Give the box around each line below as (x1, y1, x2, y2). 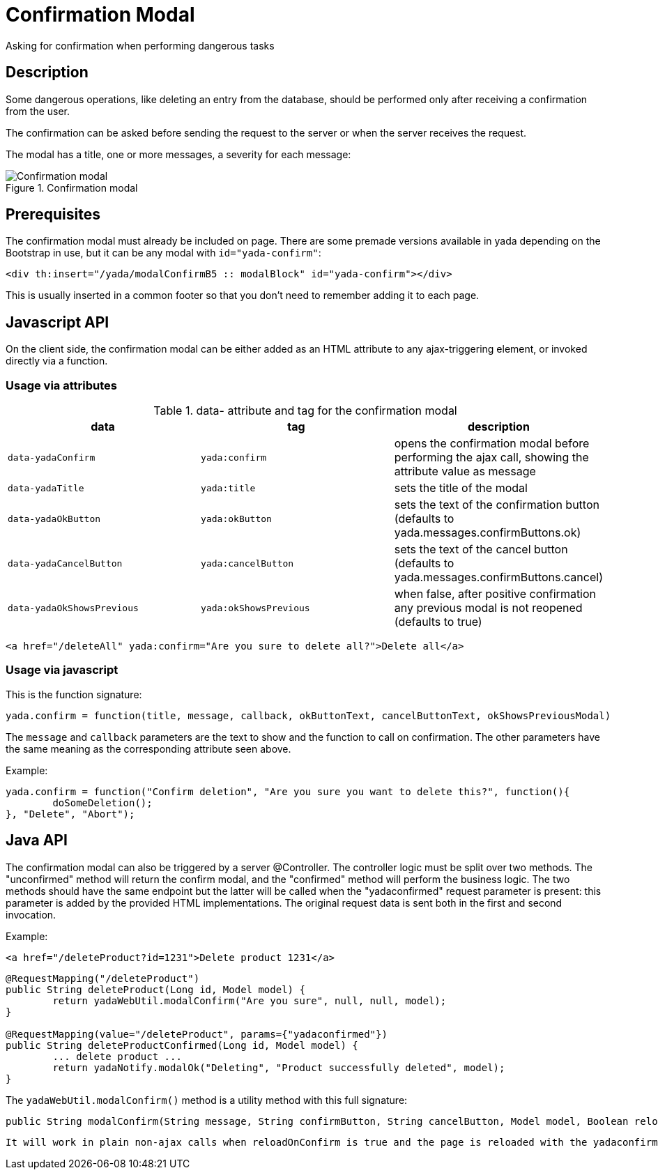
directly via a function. (6, 355, 108, 367)
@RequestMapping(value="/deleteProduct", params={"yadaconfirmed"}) (6, 1028, 388, 1040)
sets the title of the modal (394, 481, 528, 496)
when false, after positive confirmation (394, 587, 597, 601)
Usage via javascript (6, 663, 118, 677)
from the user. (6, 105, 70, 117)
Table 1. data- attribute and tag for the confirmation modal (153, 404, 457, 418)
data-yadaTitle (8, 482, 84, 493)
